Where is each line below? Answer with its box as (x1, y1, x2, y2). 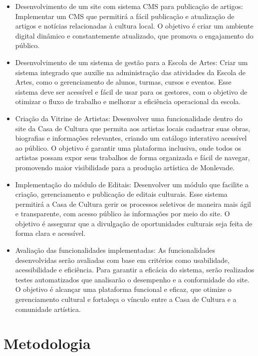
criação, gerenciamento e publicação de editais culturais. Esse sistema (15, 189, 228, 199)
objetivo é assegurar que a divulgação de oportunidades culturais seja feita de (15, 218, 253, 228)
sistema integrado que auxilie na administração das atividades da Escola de (15, 67, 246, 77)
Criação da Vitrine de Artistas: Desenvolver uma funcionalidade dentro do (15, 113, 243, 123)
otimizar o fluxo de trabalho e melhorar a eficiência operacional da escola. (15, 96, 241, 107)
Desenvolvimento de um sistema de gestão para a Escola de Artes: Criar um (15, 57, 248, 67)
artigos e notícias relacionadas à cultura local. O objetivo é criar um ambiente (15, 21, 254, 31)
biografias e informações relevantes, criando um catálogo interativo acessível (15, 133, 247, 143)
